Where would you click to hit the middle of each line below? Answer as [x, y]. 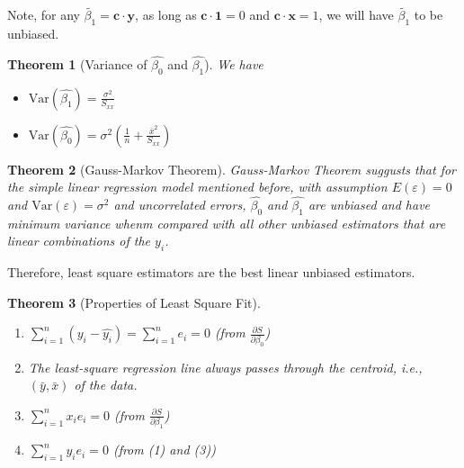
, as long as [166, 15]
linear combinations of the [79, 241]
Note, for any [44, 15]
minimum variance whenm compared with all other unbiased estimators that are [227, 223]
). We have [234, 63]
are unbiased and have [369, 205]
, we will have [356, 15]
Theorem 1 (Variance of [77, 63]
